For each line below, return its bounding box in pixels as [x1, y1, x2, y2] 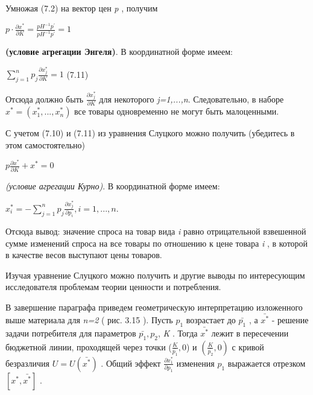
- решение [271, 313, 309, 326]
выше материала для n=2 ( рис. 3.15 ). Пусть [5, 313, 173, 326]
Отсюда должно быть [5, 92, 84, 105]
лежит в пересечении [211, 326, 289, 339]
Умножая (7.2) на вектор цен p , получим [5, 2, 158, 14]
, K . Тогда [158, 326, 198, 339]
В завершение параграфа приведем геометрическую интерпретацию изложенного [5, 300, 303, 313]
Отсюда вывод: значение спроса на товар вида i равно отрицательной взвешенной [5, 224, 306, 237]
